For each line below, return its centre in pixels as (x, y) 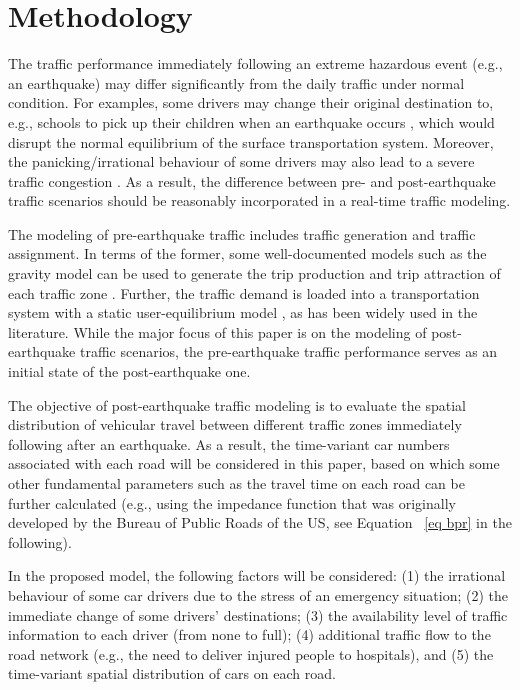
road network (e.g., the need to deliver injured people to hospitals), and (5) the (251, 653)
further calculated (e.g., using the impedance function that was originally (232, 502)
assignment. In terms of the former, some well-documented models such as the (247, 253)
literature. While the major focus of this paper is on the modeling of (217, 331)
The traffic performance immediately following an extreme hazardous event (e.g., (255, 63)
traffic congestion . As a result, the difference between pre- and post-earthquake (252, 180)
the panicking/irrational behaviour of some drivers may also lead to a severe (241, 161)
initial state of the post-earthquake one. (129, 371)
